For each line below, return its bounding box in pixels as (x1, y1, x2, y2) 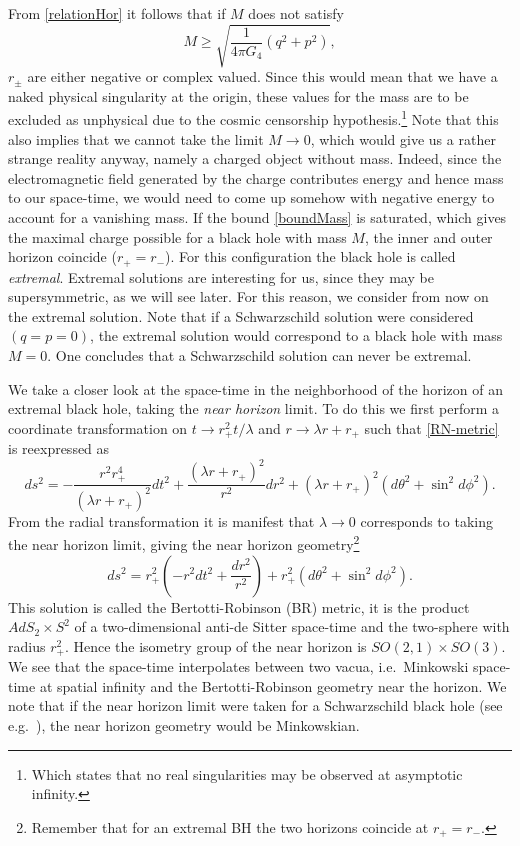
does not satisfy (248, 3, 344, 23)
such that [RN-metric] (364, 417, 499, 438)
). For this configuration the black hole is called (165, 246, 456, 267)
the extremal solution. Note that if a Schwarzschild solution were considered (8, 305, 474, 326)
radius (8, 635, 46, 656)
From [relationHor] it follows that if (8, 3, 226, 23)
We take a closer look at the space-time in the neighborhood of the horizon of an (8, 378, 503, 399)
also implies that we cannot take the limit (8, 128, 264, 149)
